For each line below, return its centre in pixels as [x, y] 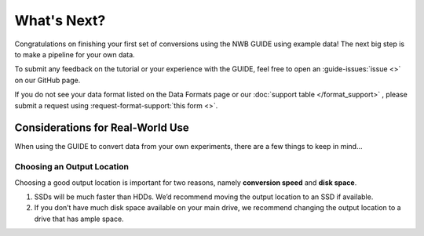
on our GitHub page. [48, 80]
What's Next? [60, 20]
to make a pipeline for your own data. [75, 54]
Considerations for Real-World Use [102, 128]
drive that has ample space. [79, 219]
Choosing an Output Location [72, 167]
